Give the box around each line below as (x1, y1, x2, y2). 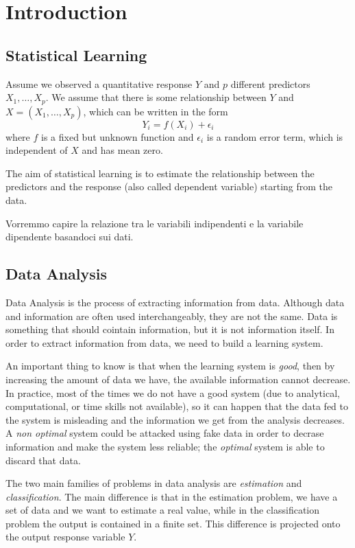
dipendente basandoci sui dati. (5, 229, 134, 244)
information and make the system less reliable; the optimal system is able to (5, 439, 325, 453)
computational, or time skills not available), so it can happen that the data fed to (5, 399, 349, 413)
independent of (5, 143, 68, 157)
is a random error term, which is (206, 129, 343, 144)
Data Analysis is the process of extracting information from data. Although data (5, 295, 345, 309)
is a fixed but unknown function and (41, 129, 194, 144)
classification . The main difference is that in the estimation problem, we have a (5, 489, 338, 503)
